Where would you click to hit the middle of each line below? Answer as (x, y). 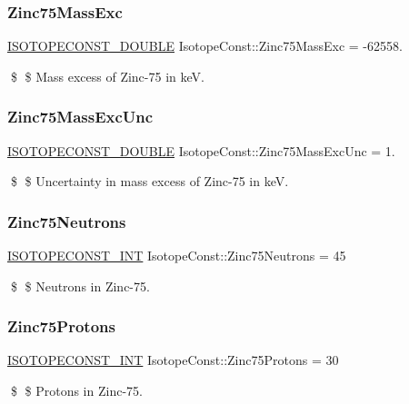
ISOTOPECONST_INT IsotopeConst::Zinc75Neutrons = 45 (177, 256)
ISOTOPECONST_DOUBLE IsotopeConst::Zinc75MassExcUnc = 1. (201, 150)
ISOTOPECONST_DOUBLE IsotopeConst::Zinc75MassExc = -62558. (205, 46)
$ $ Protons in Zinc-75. (76, 391)
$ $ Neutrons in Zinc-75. (80, 286)
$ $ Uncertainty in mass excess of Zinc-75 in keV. (150, 181)
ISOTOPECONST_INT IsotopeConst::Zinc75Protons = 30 (173, 360)
